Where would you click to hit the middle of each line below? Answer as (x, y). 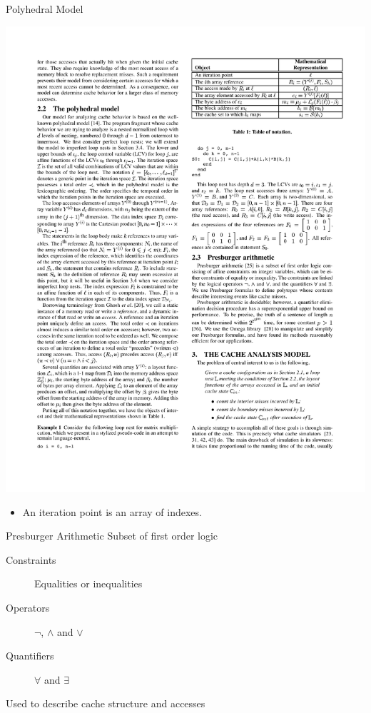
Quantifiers (30, 656)
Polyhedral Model (45, 9)
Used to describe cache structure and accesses (106, 703)
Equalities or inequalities (88, 583)
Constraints (31, 559)
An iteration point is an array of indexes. (112, 511)
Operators (28, 608)
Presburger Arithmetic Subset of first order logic (112, 536)
